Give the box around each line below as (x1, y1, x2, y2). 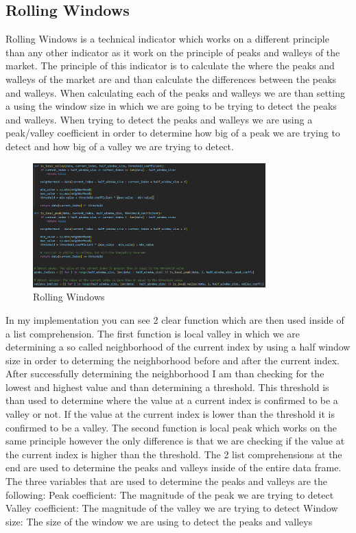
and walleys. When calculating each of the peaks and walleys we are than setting (5, 85, 345, 99)
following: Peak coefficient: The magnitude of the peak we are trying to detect (5, 487, 334, 501)
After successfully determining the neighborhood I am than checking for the (5, 366, 324, 381)
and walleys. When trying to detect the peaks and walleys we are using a (5, 112, 313, 126)
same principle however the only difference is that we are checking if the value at (5, 434, 345, 448)
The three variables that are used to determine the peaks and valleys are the (5, 474, 328, 488)
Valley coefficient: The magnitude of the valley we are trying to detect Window (5, 501, 338, 515)
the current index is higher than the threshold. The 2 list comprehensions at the (5, 447, 342, 461)
